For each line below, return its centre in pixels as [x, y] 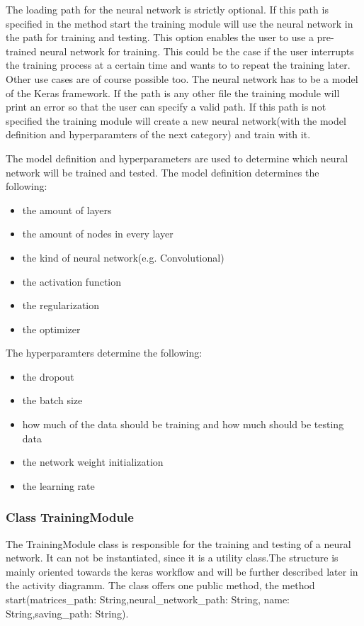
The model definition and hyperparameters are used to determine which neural [177, 158]
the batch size [52, 400]
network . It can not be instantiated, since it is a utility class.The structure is [172, 558]
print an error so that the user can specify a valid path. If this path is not [166, 107]
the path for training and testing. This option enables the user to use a [160, 37]
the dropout [48, 376]
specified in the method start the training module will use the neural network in [180, 23]
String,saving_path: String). [67, 613]
